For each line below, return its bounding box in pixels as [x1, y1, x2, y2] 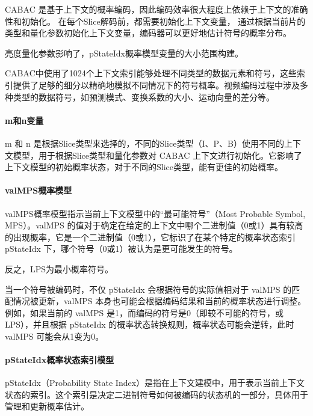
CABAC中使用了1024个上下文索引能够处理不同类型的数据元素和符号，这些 [5, 67, 297, 79]
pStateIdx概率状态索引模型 [5, 353, 114, 366]
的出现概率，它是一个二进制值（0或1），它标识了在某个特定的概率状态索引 [5, 230, 296, 243]
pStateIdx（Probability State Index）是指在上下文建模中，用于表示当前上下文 [5, 376, 305, 389]
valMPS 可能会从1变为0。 [5, 329, 104, 342]
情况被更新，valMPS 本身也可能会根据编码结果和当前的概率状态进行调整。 [13, 295, 306, 307]
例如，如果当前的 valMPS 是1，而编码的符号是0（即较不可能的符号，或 [5, 306, 284, 319]
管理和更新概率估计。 [5, 400, 89, 412]
